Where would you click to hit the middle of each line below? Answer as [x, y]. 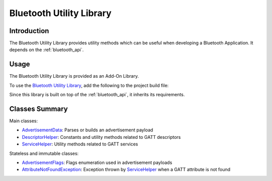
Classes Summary [39, 109]
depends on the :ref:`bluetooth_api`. [47, 50]
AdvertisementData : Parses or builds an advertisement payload [88, 130]
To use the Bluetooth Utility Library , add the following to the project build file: [89, 85]
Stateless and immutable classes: [44, 153]
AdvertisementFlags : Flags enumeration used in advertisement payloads [97, 162]
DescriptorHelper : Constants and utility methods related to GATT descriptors [101, 137]
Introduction [29, 31]
